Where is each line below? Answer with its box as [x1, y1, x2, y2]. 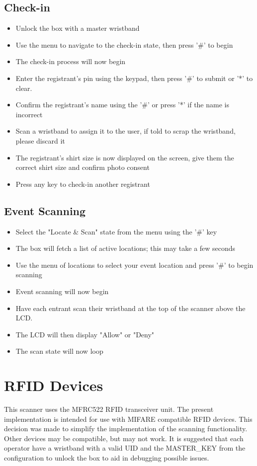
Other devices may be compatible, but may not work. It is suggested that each [4, 433, 244, 443]
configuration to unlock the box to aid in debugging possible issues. [4, 452, 209, 463]
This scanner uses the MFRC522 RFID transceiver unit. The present [4, 404, 214, 414]
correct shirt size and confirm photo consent [15, 162, 150, 172]
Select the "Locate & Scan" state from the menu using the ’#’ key [15, 226, 217, 236]
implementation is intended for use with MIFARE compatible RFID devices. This [4, 413, 253, 424]
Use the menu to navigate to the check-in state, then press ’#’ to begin [15, 39, 233, 50]
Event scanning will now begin [15, 286, 109, 296]
